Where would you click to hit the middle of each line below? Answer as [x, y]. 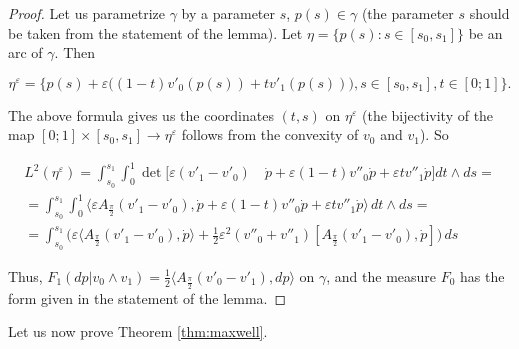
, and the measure [381, 275]
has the [482, 275]
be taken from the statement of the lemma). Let [155, 32]
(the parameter [407, 13]
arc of [25, 52]
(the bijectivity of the [428, 114]
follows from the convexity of [270, 134]
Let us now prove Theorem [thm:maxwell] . [138, 331]
